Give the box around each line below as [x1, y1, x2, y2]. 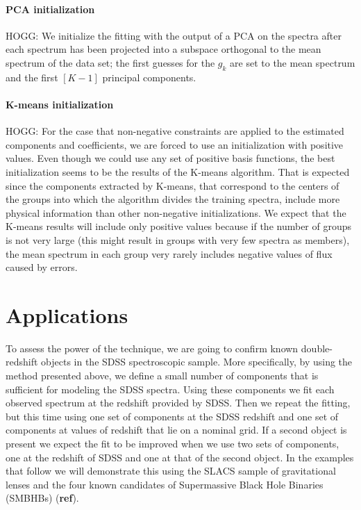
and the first [6, 69, 58, 84]
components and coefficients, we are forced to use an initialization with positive [6, 137, 344, 151]
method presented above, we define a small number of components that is [6, 368, 319, 383]
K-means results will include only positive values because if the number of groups [6, 219, 352, 233]
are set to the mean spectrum [230, 55, 355, 69]
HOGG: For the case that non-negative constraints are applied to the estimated [6, 124, 344, 138]
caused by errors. [6, 260, 78, 274]
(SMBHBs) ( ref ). [6, 491, 79, 505]
